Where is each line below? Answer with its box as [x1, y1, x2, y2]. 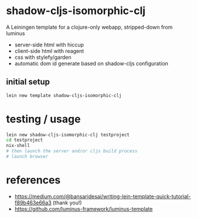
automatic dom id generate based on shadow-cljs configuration [14, 60, 169, 67]
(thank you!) [52, 199, 82, 206]
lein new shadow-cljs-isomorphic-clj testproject [6, 132, 130, 137]
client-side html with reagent [14, 47, 84, 54]
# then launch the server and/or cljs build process [6, 148, 138, 154]
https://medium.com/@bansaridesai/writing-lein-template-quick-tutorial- [14, 193, 191, 200]
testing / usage [6, 112, 81, 126]
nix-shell [6, 143, 30, 149]
